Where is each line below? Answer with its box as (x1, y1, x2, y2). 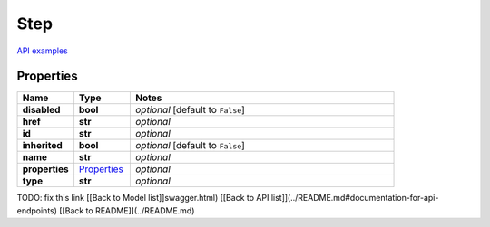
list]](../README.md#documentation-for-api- (270, 193, 439, 203)
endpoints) (16, 204, 58, 216)
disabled (22, 104, 61, 117)
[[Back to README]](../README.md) (59, 204, 195, 216)
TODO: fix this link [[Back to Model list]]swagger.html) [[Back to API (16, 193, 269, 203)
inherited (22, 139, 63, 152)
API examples (16, 45, 68, 56)
